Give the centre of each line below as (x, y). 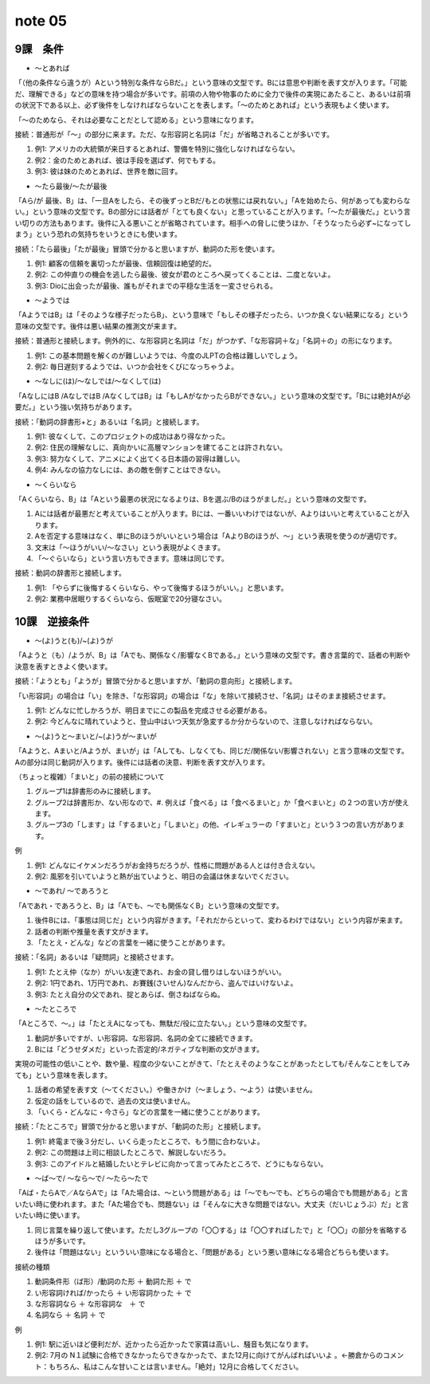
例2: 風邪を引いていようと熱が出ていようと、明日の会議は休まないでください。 (164, 876)
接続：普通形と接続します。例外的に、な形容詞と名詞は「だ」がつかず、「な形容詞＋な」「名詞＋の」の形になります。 (205, 341)
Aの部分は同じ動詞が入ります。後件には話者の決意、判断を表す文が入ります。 (142, 762)
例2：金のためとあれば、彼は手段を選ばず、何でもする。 (127, 160)
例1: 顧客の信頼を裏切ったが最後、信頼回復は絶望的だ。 (125, 263)
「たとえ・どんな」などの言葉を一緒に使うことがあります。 (132, 942)
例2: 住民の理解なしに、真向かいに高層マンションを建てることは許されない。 (161, 447)
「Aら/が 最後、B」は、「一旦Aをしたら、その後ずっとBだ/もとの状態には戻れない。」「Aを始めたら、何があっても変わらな (213, 200)
